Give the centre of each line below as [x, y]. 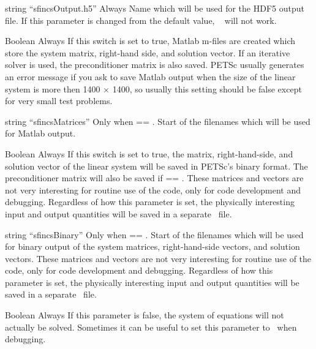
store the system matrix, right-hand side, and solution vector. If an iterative [148, 52]
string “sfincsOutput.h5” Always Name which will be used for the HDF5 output [155, 8]
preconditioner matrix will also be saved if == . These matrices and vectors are [154, 178]
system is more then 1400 [53, 88]
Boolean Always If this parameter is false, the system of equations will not [145, 315]
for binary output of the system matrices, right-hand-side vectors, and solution [152, 246]
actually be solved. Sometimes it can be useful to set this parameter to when [151, 327]
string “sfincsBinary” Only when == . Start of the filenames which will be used [154, 234]
